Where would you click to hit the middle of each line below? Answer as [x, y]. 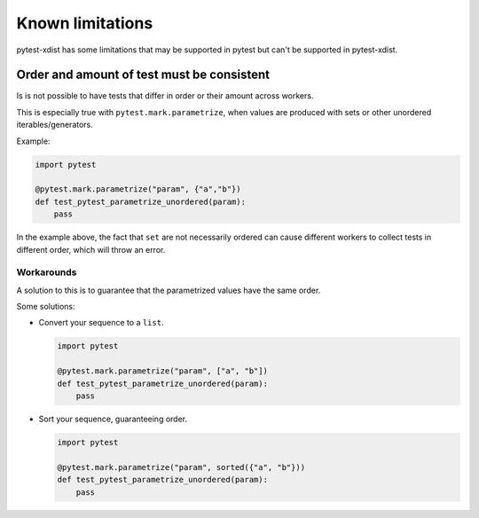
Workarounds [47, 272]
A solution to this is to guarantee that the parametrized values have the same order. [169, 290]
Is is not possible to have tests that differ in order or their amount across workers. [165, 96]
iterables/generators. [55, 125]
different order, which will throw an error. [91, 249]
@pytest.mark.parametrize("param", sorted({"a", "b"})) [181, 467]
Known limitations [85, 23]
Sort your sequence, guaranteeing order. [113, 419]
